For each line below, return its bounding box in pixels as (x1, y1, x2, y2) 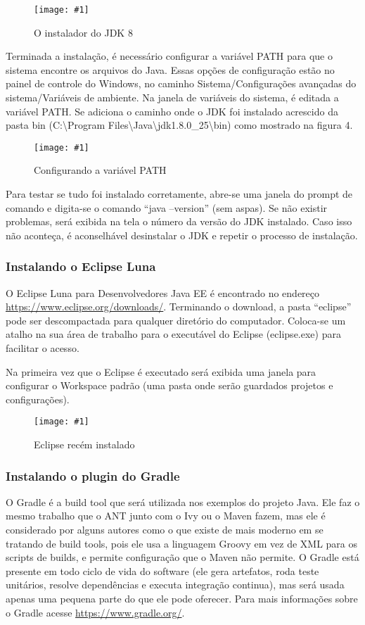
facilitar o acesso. (6, 341, 79, 355)
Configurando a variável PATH (34, 163, 167, 177)
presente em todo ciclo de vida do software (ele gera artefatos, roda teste (6, 563, 319, 578)
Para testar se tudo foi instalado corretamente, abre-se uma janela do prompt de (6, 187, 353, 201)
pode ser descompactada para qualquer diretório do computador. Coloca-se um (6, 312, 346, 327)
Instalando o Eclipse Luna (6, 258, 156, 275)
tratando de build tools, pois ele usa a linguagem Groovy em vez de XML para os (6, 536, 358, 550)
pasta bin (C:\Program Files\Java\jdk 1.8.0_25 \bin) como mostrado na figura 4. (6, 118, 353, 132)
